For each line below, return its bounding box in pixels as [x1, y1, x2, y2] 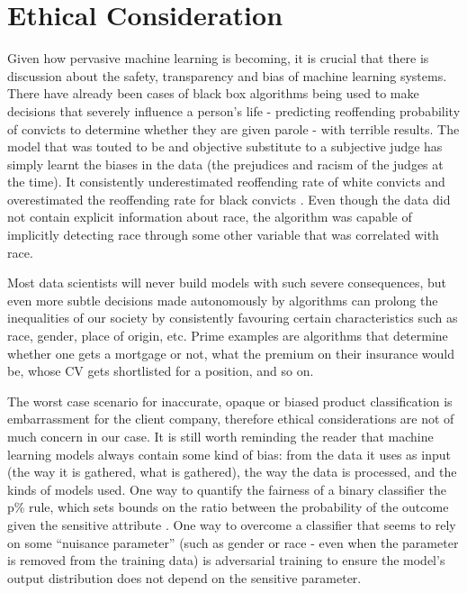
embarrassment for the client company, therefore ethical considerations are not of [7, 409, 454, 428]
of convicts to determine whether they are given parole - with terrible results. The [7, 119, 460, 138]
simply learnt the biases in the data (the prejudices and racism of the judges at [7, 154, 444, 173]
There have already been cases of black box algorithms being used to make [7, 84, 419, 103]
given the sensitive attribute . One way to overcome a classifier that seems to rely [7, 515, 456, 534]
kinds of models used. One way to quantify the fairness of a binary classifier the [7, 479, 446, 498]
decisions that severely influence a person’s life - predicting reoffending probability [7, 101, 461, 120]
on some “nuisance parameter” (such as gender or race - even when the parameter [7, 533, 459, 552]
